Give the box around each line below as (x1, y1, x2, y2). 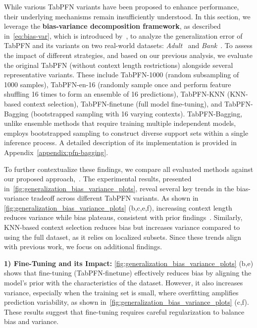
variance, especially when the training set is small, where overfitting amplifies (4, 287, 239, 297)
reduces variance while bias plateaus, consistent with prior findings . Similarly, (4, 212, 243, 222)
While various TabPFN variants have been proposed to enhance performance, (4, 1, 239, 11)
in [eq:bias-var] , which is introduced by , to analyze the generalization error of (4, 30, 243, 41)
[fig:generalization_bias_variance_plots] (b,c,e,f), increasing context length (4, 202, 232, 213)
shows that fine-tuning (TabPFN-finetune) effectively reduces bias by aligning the (4, 268, 252, 278)
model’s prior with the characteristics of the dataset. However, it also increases (4, 277, 243, 288)
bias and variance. (4, 316, 59, 327)
